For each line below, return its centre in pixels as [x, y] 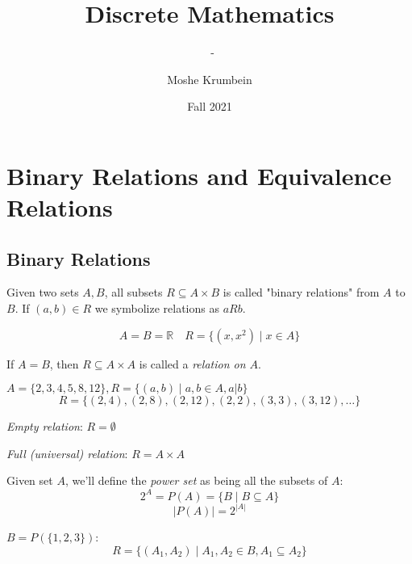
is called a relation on [192, 363]
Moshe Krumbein [210, 79]
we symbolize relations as [157, 308]
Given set [30, 480]
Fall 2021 [210, 106]
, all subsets [133, 292]
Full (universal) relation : [67, 453]
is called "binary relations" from [301, 292]
